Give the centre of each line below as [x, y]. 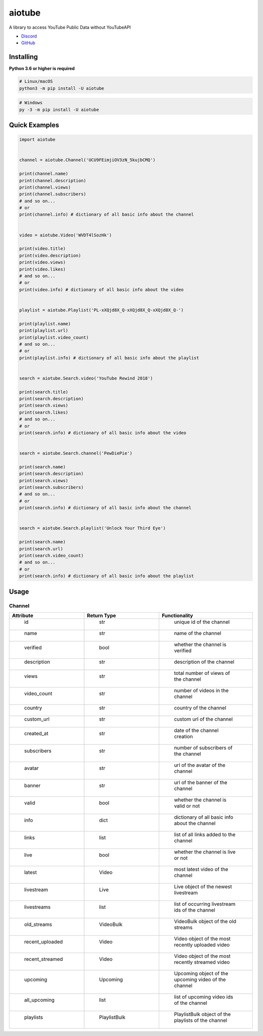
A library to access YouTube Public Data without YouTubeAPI [70, 27]
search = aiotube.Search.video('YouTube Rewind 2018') [86, 378]
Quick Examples [34, 125]
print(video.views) [42, 262]
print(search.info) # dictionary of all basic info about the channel [105, 508]
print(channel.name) [44, 174]
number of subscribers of [203, 748]
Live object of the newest [203, 886]
